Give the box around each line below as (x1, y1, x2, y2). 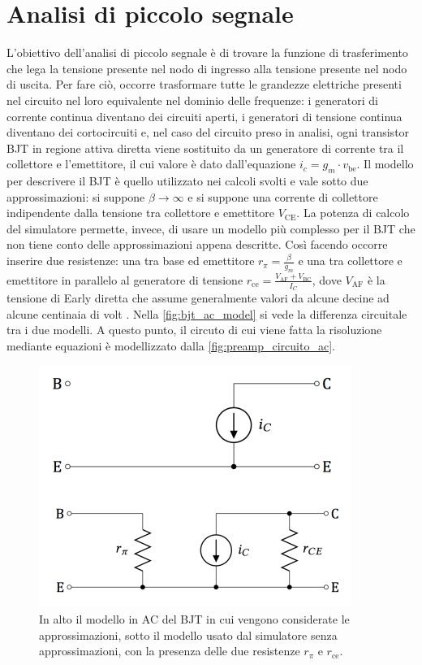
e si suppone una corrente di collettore (187, 188, 378, 205)
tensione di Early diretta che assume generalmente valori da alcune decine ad (6, 289, 390, 306)
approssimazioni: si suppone (6, 188, 145, 205)
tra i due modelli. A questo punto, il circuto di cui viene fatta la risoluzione (6, 321, 382, 338)
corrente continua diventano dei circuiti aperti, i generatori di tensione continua (6, 107, 403, 124)
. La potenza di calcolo (296, 204, 410, 221)
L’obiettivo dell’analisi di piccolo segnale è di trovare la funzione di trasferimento (6, 44, 408, 61)
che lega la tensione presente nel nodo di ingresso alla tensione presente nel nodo (6, 59, 407, 76)
